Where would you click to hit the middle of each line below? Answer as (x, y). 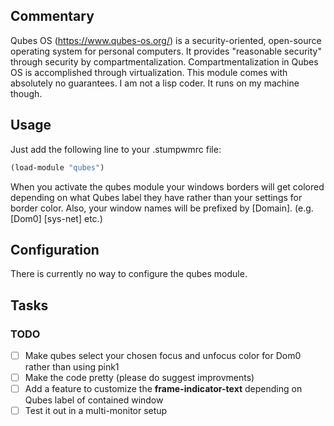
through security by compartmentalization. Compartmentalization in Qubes (164, 61)
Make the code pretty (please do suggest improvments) (139, 378)
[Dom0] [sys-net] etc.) (56, 218)
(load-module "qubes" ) (57, 167)
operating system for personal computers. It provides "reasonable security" (166, 51)
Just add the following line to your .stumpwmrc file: (116, 149)
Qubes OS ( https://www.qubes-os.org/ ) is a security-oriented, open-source (166, 40)
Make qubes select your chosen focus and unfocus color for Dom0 (163, 355)
